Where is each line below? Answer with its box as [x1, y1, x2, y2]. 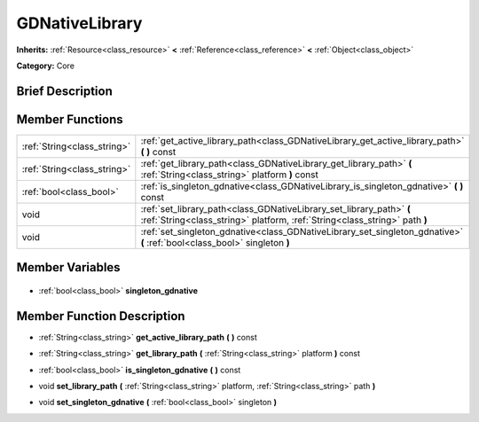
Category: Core [16, 60, 75, 71]
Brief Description [16, 83, 113, 98]
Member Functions [16, 112, 123, 127]
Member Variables [16, 260, 121, 275]
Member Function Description [16, 309, 185, 324]
